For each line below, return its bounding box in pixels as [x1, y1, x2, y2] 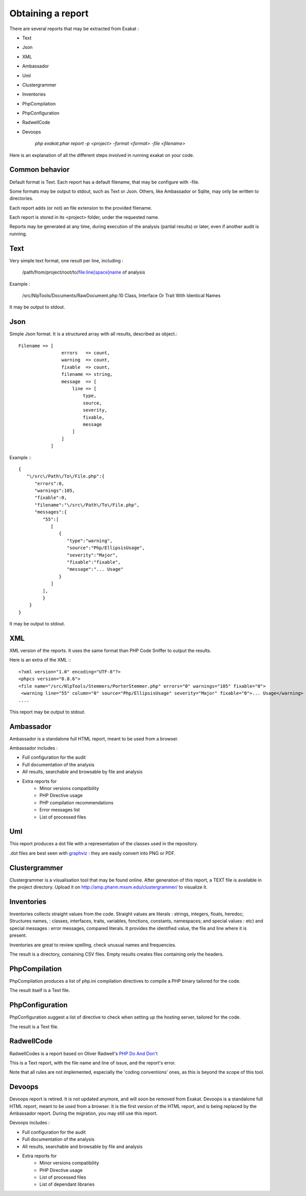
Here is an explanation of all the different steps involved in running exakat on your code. [9, 152, 194, 158]
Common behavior [9, 165, 70, 174]
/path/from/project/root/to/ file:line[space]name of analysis [22, 269, 145, 276]
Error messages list [39, 807, 80, 813]
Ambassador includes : [9, 745, 58, 751]
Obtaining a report [9, 8, 89, 19]
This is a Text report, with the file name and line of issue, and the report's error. [9, 1059, 176, 1066]
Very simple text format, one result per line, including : [9, 257, 123, 263]
